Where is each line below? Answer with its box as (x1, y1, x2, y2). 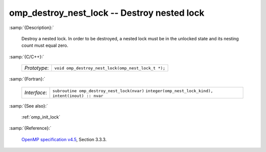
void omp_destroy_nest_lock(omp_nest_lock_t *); (54, 65, 166, 71)
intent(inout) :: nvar (52, 93, 103, 98)
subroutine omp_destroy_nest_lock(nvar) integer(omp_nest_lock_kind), (52, 88, 213, 93)
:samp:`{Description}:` (9, 25, 54, 30)
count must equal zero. (21, 42, 68, 49)
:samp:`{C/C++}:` (9, 54, 44, 60)
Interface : (24, 89, 47, 96)
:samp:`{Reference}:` (9, 125, 52, 131)
